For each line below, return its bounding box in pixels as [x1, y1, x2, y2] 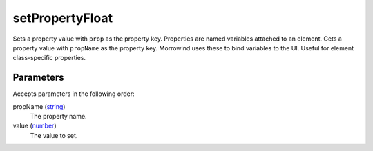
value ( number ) [12, 121, 57, 130]
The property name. [30, 112, 87, 121]
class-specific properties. [12, 54, 86, 62]
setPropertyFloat [12, 10, 113, 26]
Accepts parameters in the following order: [12, 90, 135, 98]
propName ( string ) [12, 102, 66, 110]
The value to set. [30, 131, 78, 139]
